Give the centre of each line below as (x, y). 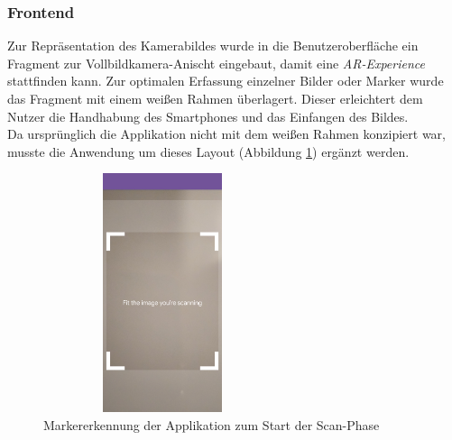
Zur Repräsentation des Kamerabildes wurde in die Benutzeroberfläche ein (213, 46)
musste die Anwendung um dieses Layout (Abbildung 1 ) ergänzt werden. (208, 151)
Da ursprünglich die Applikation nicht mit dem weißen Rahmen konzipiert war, (226, 134)
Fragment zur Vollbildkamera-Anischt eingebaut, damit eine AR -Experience (216, 63)
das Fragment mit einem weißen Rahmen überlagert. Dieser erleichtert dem (215, 98)
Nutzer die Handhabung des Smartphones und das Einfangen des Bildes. (208, 116)
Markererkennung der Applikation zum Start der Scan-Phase (212, 424)
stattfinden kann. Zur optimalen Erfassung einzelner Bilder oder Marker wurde (226, 81)
